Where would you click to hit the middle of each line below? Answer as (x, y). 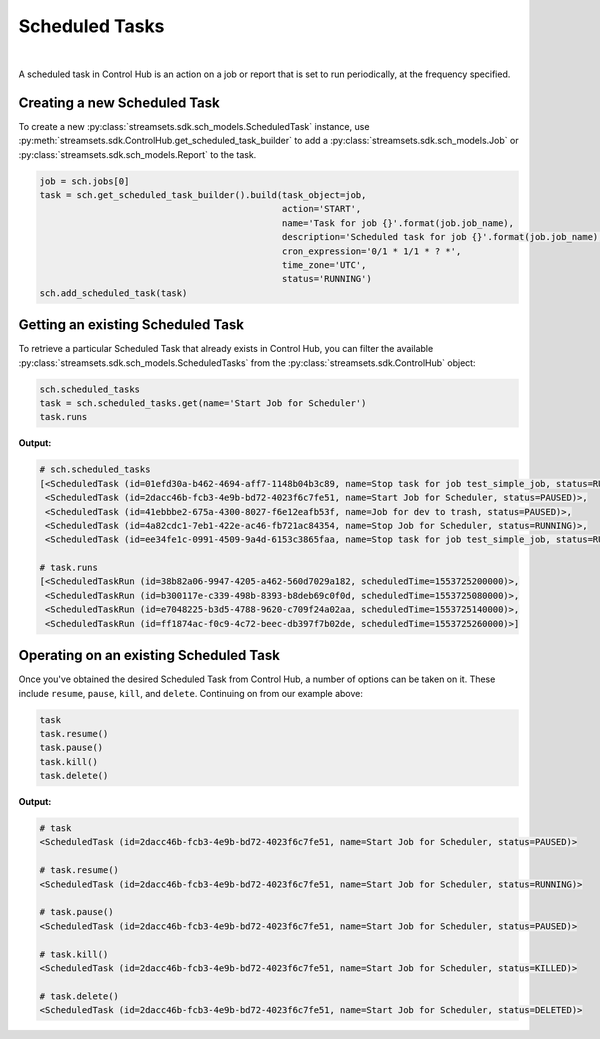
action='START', (321, 209)
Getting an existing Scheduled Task (131, 325)
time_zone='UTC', (324, 264)
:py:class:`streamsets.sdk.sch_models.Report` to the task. (137, 154)
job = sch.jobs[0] (84, 181)
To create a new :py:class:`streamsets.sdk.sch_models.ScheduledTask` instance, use (194, 126)
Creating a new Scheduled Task (119, 102)
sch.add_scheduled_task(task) (113, 293)
